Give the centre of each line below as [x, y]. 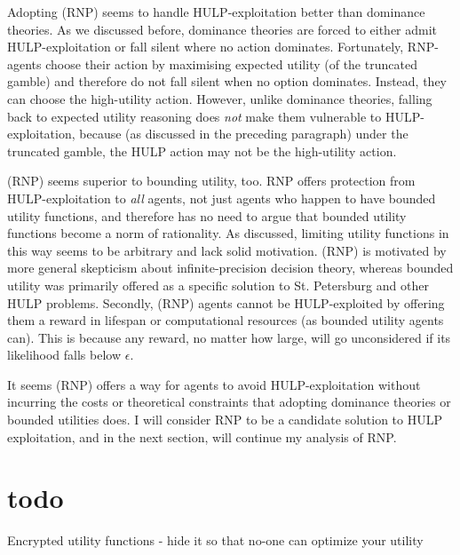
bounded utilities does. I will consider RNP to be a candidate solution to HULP [225, 420]
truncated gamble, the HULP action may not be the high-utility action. [202, 151]
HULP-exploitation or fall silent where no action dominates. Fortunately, [206, 47]
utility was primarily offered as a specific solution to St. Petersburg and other [218, 285]
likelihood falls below [64, 355]
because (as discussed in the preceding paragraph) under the [244, 134]
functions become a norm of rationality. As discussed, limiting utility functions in [228, 233]
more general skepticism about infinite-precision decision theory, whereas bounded [230, 268]
